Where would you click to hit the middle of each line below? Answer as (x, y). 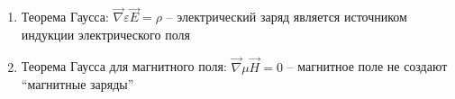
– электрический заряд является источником (287, 17)
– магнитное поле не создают (367, 66)
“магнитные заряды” (77, 84)
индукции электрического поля (105, 34)
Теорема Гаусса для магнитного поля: (124, 66)
